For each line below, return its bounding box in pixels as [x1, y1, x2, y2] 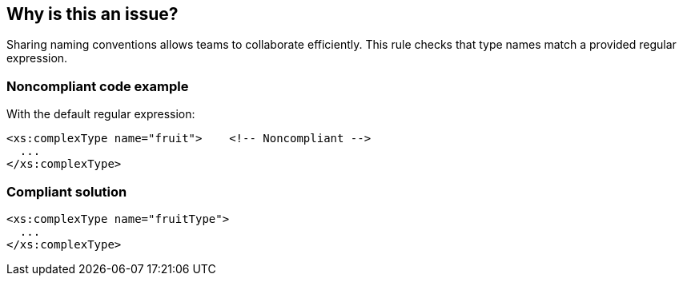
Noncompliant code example [6, 77, 189, 94]
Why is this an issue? [6, 4, 179, 24]
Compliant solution [6, 183, 127, 200]
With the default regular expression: [6, 107, 195, 121]
